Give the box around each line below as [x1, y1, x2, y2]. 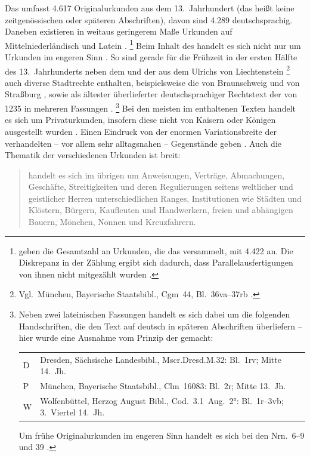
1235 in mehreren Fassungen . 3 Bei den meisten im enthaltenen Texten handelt [5, 100, 296, 114]
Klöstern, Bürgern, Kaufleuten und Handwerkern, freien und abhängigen [28, 204, 293, 216]
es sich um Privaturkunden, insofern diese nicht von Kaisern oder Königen [5, 113, 276, 126]
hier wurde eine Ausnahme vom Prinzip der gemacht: [18, 331, 213, 344]
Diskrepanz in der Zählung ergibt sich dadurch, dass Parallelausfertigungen [18, 256, 293, 269]
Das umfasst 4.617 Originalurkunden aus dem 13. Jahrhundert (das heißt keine [5, 2, 294, 14]
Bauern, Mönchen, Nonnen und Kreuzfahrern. [28, 215, 196, 228]
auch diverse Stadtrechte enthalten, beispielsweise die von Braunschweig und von [5, 76, 300, 88]
